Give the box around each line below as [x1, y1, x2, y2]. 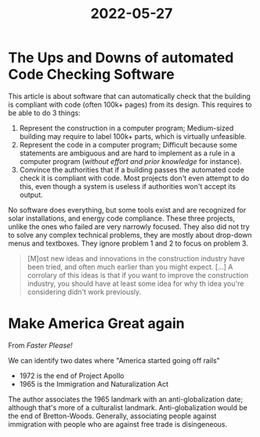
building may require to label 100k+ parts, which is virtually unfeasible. [19, 131, 247, 141]
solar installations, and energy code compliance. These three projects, [8, 213, 235, 223]
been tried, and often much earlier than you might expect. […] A [27, 262, 233, 271]
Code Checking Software [8, 66, 175, 83]
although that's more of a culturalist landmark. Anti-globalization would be [8, 402, 248, 412]
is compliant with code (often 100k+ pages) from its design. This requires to [8, 100, 252, 109]
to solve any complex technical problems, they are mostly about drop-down [8, 230, 252, 239]
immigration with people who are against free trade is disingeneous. [8, 419, 228, 428]
